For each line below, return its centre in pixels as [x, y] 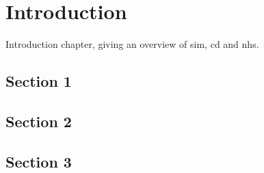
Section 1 [39, 81]
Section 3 [39, 161]
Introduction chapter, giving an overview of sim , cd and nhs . [132, 44]
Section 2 [39, 121]
